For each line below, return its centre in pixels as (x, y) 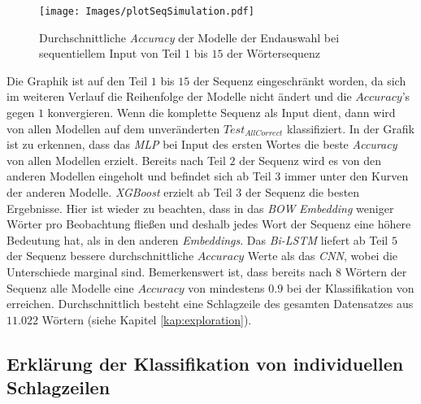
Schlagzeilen (59, 387)
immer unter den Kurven (346, 176)
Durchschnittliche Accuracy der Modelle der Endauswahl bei (189, 37)
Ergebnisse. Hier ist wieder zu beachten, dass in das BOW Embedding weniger (200, 208)
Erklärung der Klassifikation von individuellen (205, 363)
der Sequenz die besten (302, 192)
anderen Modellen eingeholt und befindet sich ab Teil (139, 176)
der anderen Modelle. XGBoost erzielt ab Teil (119, 192)
